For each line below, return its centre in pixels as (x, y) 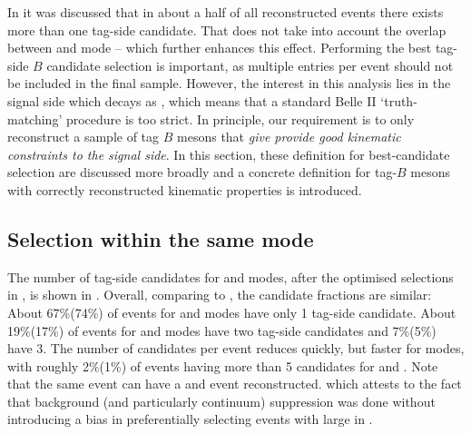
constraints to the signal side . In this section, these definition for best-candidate (229, 154)
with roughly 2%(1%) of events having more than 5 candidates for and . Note (223, 365)
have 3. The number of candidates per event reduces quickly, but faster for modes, (236, 348)
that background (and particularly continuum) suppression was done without (221, 401)
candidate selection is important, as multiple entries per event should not (250, 65)
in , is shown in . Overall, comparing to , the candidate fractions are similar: (220, 295)
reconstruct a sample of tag (83, 137)
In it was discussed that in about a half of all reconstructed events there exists (226, 12)
